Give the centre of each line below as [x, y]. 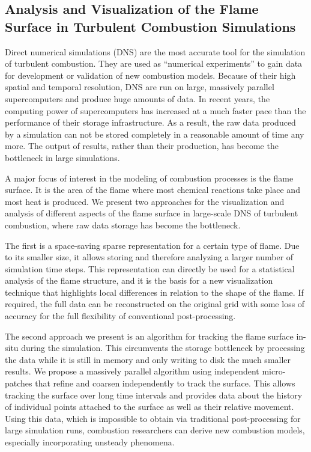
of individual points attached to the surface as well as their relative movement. [149, 407]
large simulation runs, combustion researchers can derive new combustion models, [155, 430]
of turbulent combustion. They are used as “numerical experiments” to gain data [154, 63]
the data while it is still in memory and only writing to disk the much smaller [148, 359]
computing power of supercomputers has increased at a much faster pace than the [155, 110]
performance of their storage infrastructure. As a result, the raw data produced [150, 122]
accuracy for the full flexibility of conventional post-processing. [120, 316]
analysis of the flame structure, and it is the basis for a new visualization [139, 280]
